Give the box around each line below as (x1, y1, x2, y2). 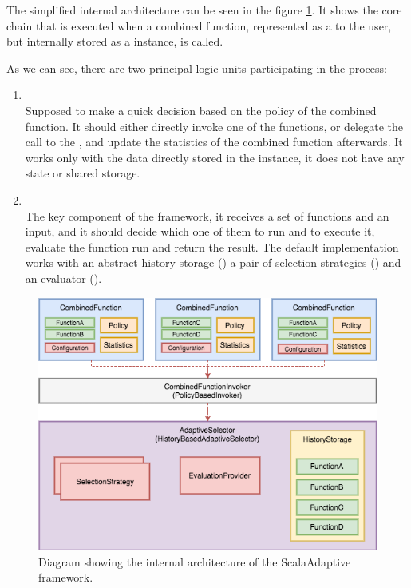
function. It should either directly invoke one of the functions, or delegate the (25, 117, 403, 134)
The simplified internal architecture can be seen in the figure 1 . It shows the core (6, 2, 402, 18)
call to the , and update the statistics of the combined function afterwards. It (25, 133, 403, 150)
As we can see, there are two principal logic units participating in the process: (6, 59, 387, 76)
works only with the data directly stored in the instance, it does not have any (25, 149, 405, 165)
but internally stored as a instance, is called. (6, 33, 223, 50)
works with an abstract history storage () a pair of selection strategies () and (25, 254, 401, 271)
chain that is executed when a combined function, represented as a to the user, (6, 17, 392, 34)
